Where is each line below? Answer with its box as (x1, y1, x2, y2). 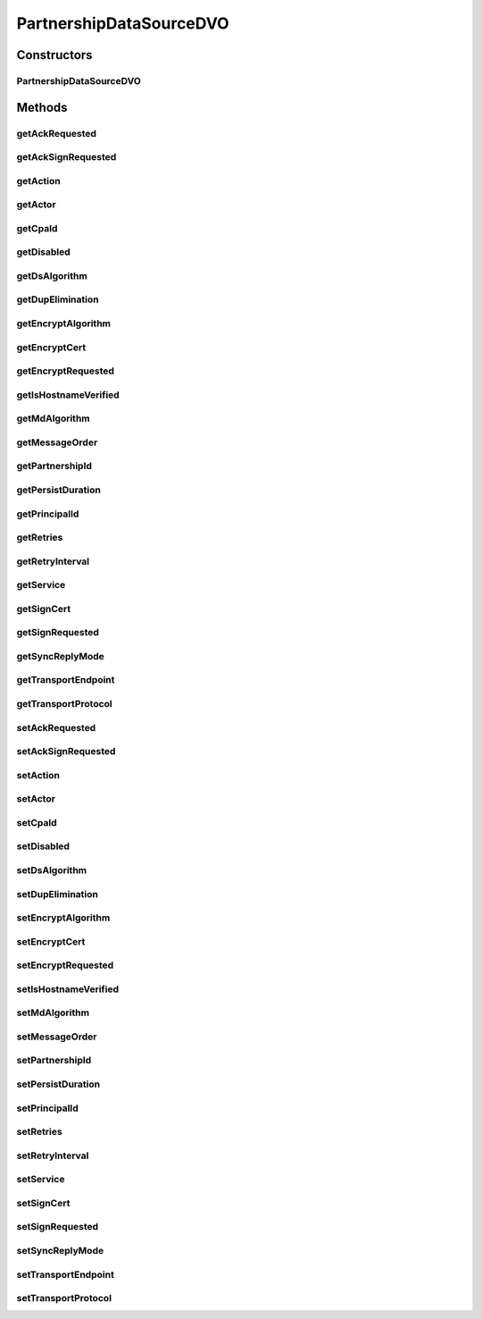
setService (16, 1173, 65, 1186)
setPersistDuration (16, 1078, 101, 1090)
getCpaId (16, 222, 58, 234)
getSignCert (16, 602, 71, 615)
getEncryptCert (16, 340, 87, 353)
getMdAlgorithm (16, 412, 90, 424)
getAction (16, 174, 62, 187)
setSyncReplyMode (16, 1244, 104, 1256)
